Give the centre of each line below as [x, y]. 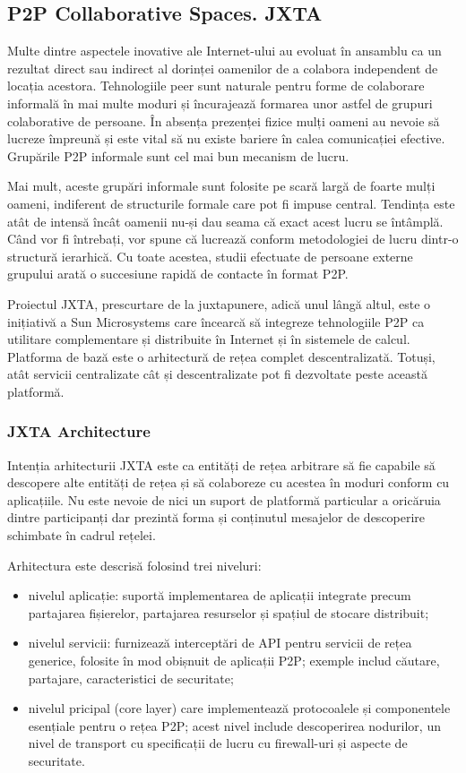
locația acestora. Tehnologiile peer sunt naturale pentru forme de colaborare [216, 86]
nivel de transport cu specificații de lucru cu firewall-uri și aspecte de [218, 743]
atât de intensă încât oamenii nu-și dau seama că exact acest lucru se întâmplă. [225, 221]
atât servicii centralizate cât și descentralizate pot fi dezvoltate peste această [218, 374]
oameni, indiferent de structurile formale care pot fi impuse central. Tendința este [231, 203]
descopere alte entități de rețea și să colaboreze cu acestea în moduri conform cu [229, 482]
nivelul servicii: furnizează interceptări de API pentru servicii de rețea [220, 643]
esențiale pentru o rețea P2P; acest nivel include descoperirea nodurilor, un [234, 725]
